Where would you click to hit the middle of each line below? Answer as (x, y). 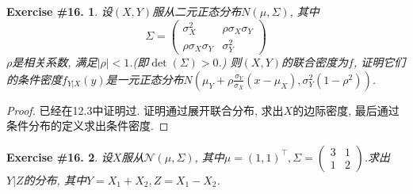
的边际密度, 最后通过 (346, 110)
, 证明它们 (379, 62)
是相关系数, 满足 (55, 62)
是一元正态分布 (145, 79)
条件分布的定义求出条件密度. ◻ (88, 126)
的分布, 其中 (55, 179)
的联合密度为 (315, 62)
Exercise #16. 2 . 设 (59, 156)
